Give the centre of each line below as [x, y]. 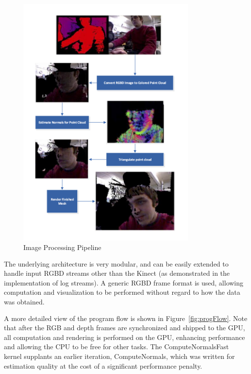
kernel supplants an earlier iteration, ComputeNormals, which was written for [119, 356]
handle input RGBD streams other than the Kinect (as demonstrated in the [117, 273]
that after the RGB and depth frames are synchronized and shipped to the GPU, [125, 328]
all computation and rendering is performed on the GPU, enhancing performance [125, 337]
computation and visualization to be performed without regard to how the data [122, 292]
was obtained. [24, 302]
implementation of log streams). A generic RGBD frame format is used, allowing [124, 282]
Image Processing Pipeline [62, 247]
